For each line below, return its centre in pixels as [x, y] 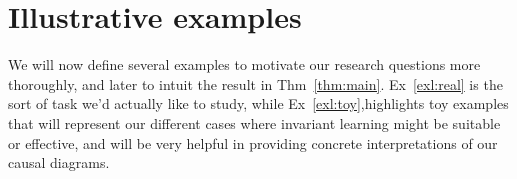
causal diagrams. [59, 162]
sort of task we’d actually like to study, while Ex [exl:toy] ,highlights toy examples [258, 103]
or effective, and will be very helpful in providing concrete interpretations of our [253, 142]
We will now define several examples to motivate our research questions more [244, 64]
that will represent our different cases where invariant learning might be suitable [254, 122]
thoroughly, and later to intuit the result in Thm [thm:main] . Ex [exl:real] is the [255, 83]
